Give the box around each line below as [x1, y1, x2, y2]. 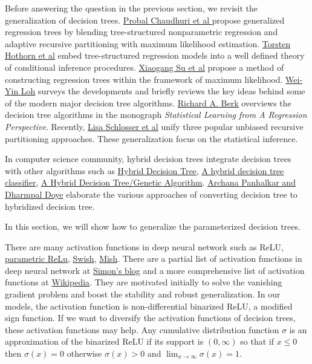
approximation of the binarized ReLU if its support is [5, 335, 204, 348]
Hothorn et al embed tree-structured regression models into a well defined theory [5, 49, 305, 62]
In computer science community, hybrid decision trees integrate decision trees [5, 152, 291, 165]
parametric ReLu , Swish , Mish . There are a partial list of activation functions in [5, 252, 302, 265]
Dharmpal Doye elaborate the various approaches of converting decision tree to [5, 187, 297, 200]
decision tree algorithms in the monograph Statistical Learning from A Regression [5, 108, 307, 121]
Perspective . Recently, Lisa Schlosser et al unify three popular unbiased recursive [5, 120, 304, 132]
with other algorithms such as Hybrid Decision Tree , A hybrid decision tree [5, 164, 284, 177]
